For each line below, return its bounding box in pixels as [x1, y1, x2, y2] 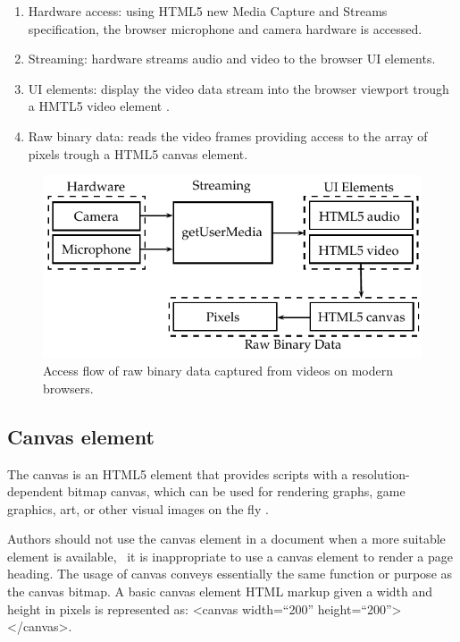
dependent [7, 482, 64, 501]
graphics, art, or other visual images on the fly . [7, 499, 269, 518]
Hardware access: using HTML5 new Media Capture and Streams [28, 2, 388, 20]
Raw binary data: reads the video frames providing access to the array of [28, 126, 428, 145]
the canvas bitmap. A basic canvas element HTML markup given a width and [7, 582, 433, 601]
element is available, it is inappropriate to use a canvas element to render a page [7, 546, 453, 565]
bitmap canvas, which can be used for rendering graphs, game [67, 482, 406, 501]
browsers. [43, 378, 94, 397]
